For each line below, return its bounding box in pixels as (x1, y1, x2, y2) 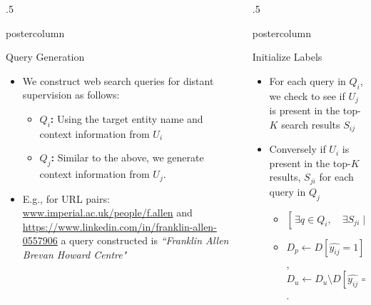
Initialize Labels (252, 49, 322, 64)
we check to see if (269, 88, 345, 103)
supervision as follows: (22, 87, 120, 102)
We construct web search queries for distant (22, 73, 214, 88)
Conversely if (269, 141, 326, 156)
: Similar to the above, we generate (51, 150, 204, 165)
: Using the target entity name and (50, 111, 203, 126)
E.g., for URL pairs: (22, 191, 110, 206)
